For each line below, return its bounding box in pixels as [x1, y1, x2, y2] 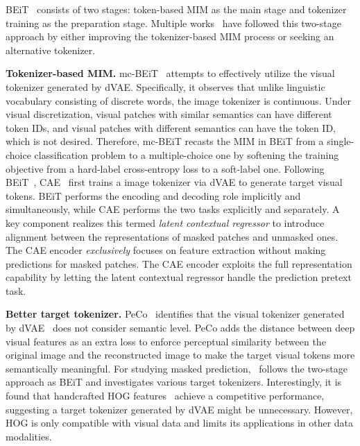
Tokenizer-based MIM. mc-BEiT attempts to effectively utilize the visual [6, 66, 335, 80]
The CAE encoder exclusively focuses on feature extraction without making [6, 243, 326, 257]
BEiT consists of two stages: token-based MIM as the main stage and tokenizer [6, 2, 347, 16]
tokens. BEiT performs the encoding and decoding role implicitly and [6, 188, 301, 203]
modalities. [6, 429, 52, 443]
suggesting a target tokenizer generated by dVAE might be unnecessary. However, [6, 402, 353, 416]
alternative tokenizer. [6, 42, 96, 57]
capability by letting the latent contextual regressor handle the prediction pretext [6, 270, 352, 284]
